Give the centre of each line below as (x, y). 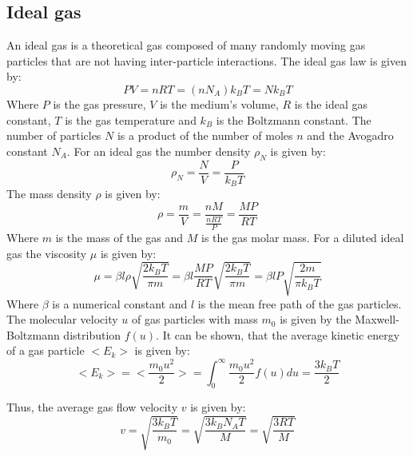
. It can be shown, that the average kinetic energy (278, 334)
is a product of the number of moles (205, 135)
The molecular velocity (62, 319)
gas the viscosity (47, 253)
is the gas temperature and (131, 119)
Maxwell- (377, 319)
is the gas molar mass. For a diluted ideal (302, 237)
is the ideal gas (331, 103)
